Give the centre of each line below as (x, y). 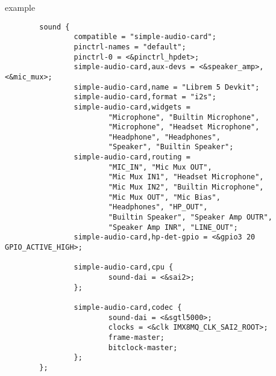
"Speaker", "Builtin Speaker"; (171, 147)
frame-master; (136, 337)
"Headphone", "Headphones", (164, 137)
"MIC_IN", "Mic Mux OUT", (160, 167)
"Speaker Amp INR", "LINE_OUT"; (173, 227)
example (20, 7)
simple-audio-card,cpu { (124, 267)
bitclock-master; (143, 347)
